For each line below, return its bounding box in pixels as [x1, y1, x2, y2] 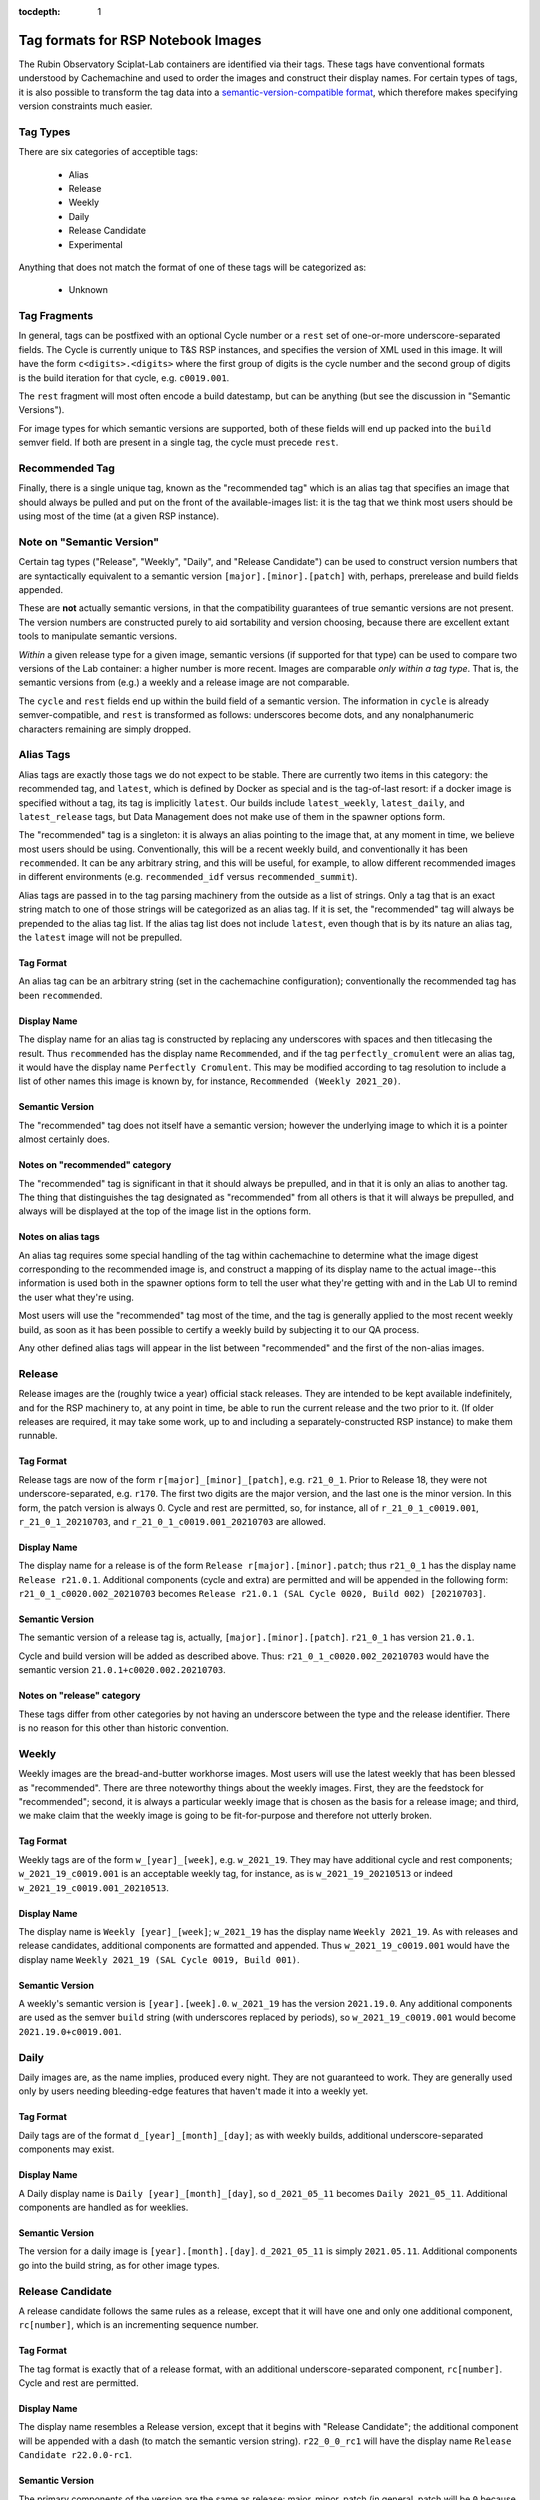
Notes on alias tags [18, 1231, 100, 1243]
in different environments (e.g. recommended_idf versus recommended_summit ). [18, 871, 358, 883]
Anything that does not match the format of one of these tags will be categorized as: [18, 261, 367, 273]
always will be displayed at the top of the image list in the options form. [18, 1205, 312, 1217]
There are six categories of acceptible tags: [18, 146, 199, 158]
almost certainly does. [18, 1133, 110, 1145]
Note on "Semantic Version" [18, 535, 160, 549]
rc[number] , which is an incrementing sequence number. [18, 2319, 259, 2331]
